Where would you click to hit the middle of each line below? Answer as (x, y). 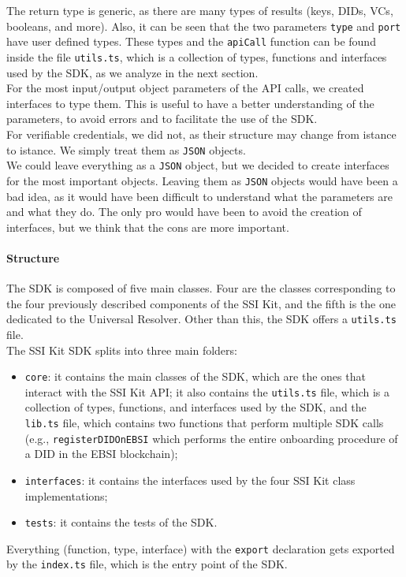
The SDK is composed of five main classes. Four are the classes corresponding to (201, 288)
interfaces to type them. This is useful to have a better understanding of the (190, 103)
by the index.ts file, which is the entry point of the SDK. (147, 564)
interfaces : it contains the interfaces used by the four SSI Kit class (190, 480)
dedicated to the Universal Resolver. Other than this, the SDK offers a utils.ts (201, 319)
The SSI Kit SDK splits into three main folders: (122, 350)
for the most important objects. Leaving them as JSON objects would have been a (202, 180)
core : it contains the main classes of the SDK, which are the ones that (195, 376)
